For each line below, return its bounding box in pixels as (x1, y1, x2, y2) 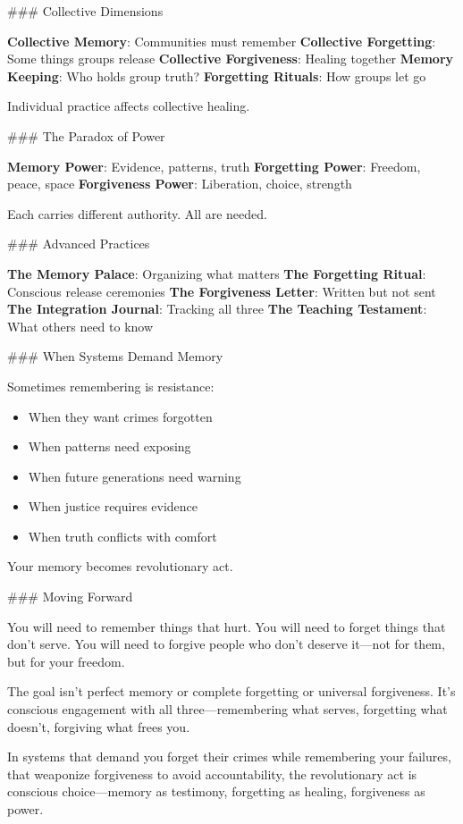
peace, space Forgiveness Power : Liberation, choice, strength (7, 174, 352, 193)
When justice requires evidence (28, 497, 198, 516)
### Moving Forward (7, 587, 133, 606)
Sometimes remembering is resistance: (7, 376, 215, 395)
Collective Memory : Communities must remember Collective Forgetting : (7, 31, 436, 50)
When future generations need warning (28, 467, 241, 485)
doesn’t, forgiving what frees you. (7, 717, 190, 736)
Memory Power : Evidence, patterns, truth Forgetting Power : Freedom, (7, 156, 421, 175)
